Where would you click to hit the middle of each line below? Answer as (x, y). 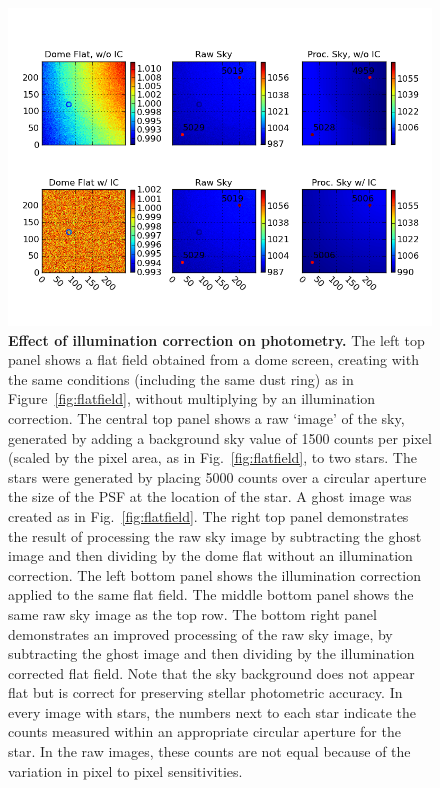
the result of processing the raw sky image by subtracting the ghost (215, 535)
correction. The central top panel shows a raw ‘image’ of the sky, (206, 417)
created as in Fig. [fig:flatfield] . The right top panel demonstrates (208, 515)
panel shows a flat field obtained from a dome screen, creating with (213, 359)
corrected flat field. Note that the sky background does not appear (211, 672)
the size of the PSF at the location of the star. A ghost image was (210, 496)
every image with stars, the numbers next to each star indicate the (212, 711)
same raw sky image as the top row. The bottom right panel (192, 613)
